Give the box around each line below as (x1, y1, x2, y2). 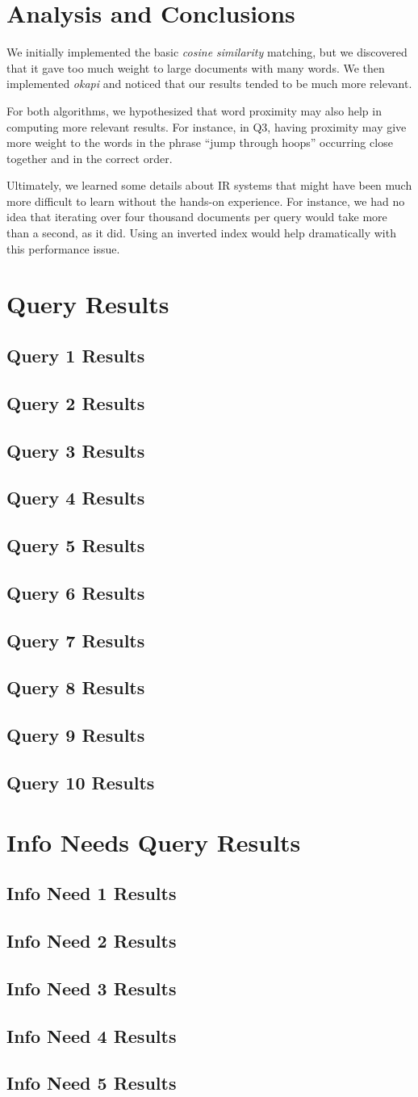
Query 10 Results (6, 770, 155, 795)
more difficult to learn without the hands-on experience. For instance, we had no (6, 192, 405, 209)
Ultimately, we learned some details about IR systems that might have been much (6, 177, 412, 194)
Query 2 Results (6, 390, 145, 415)
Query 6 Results (6, 580, 145, 605)
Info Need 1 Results (6, 881, 177, 906)
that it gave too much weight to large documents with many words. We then (6, 59, 385, 76)
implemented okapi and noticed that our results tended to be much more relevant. (6, 75, 412, 92)
